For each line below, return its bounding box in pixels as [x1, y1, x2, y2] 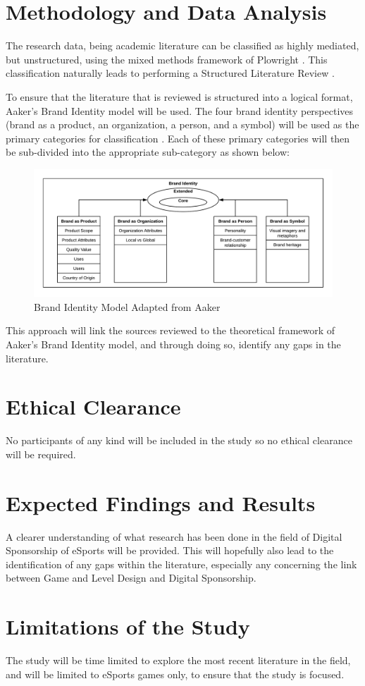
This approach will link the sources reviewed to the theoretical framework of [6, 323, 335, 338]
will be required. [6, 446, 76, 461]
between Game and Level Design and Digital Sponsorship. [6, 570, 256, 585]
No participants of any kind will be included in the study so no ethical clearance [6, 433, 352, 448]
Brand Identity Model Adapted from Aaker [34, 299, 221, 314]
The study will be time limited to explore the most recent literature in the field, [6, 653, 351, 668]
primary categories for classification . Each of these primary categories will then [6, 130, 350, 145]
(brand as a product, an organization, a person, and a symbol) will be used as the [6, 117, 359, 132]
